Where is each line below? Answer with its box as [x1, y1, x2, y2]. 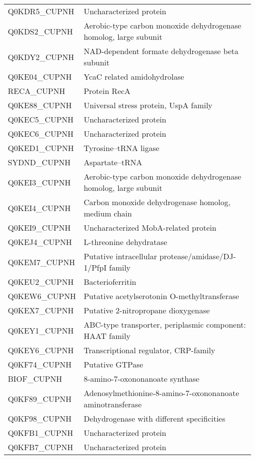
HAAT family [83, 330, 130, 341]
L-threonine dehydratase [83, 236, 167, 247]
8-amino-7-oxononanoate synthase [83, 373, 200, 384]
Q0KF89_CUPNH [8, 393, 72, 404]
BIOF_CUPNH [8, 373, 62, 384]
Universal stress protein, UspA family [83, 99, 213, 111]
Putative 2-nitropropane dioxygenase [83, 305, 210, 316]
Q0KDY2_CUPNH [8, 51, 75, 62]
